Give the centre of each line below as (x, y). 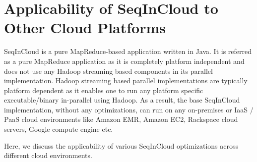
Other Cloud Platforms (85, 27)
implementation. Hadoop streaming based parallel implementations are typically (126, 81)
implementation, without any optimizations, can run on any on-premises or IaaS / (129, 109)
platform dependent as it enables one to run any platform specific (104, 90)
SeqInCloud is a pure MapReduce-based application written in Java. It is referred (128, 51)
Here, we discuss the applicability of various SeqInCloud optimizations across (121, 145)
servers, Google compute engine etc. (59, 129)
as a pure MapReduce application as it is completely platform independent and (124, 61)
